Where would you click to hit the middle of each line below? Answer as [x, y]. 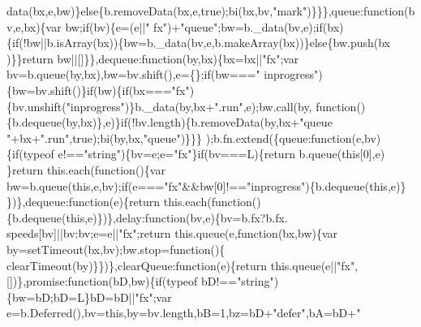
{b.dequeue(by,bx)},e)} [64, 122]
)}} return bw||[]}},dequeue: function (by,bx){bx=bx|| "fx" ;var [153, 58]
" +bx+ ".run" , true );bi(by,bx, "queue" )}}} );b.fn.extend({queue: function [179, 138]
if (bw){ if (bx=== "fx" [138, 90]
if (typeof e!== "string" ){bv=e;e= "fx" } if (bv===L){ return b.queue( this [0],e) [199, 154]
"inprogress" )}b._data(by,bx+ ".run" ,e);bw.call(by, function [211, 106]
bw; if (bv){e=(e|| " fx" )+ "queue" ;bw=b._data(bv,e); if [194, 26]
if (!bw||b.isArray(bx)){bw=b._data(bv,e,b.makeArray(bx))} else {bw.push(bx [202, 43]
